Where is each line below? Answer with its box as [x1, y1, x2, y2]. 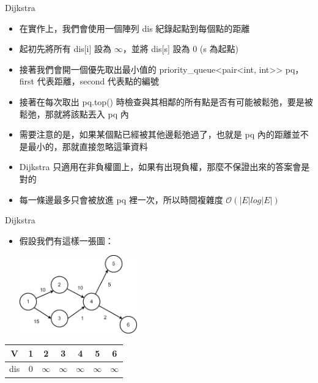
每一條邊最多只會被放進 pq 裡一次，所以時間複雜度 [19, 193, 223, 206]
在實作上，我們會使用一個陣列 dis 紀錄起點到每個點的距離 [19, 21, 250, 34]
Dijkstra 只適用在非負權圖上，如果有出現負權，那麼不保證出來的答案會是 [19, 160, 310, 173]
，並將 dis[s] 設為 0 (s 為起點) [122, 42, 239, 55]
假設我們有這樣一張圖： [19, 234, 114, 247]
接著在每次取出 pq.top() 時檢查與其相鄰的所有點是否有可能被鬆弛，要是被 [19, 95, 313, 108]
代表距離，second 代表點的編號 [37, 75, 159, 87]
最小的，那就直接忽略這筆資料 [28, 139, 148, 152]
